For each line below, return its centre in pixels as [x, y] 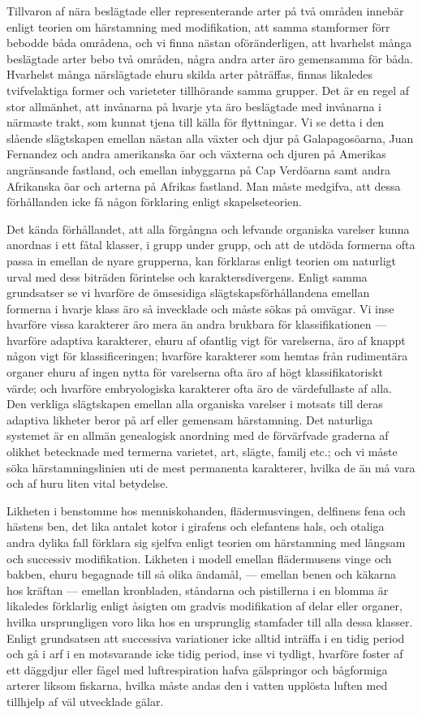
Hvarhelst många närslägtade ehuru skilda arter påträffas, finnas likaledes [190, 74]
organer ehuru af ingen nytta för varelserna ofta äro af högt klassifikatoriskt [195, 372]
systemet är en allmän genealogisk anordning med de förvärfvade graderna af [198, 435]
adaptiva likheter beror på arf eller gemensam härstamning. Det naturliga [190, 419]
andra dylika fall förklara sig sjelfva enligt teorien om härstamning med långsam [206, 542]
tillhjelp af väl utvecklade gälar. [85, 701]
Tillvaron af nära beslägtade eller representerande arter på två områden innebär [205, 11]
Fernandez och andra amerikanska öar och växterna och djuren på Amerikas [196, 154]
